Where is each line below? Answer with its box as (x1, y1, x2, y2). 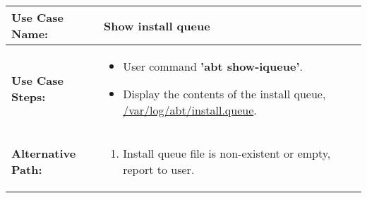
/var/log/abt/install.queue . (123, 102, 257, 118)
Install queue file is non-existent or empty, (123, 145, 331, 161)
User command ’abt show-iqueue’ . (123, 58, 303, 74)
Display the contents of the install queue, (123, 86, 326, 102)
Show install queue (104, 17, 210, 34)
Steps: (11, 88, 46, 105)
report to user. (123, 161, 195, 177)
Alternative (11, 145, 76, 161)
